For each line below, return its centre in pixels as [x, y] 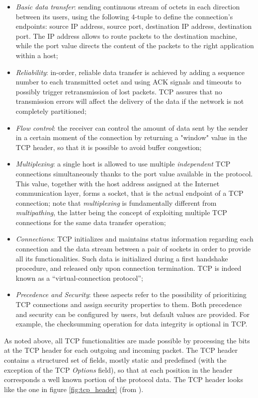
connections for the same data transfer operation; [91, 222]
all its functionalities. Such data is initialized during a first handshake [122, 258]
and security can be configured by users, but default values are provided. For [132, 314]
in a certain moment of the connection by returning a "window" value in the [131, 137]
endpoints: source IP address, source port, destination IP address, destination [134, 26]
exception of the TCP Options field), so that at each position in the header [118, 369]
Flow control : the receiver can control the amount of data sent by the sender [132, 127]
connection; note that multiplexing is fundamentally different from [116, 202]
